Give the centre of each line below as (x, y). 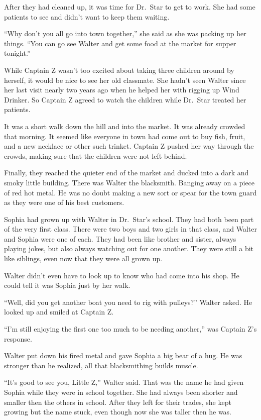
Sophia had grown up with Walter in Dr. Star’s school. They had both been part (129, 219)
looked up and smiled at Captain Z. (59, 312)
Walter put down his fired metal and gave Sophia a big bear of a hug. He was (123, 355)
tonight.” (17, 53)
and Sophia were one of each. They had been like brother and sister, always (120, 238)
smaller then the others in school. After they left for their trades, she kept (118, 402)
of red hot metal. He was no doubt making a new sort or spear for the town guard (130, 192)
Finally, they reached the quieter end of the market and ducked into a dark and (126, 173)
